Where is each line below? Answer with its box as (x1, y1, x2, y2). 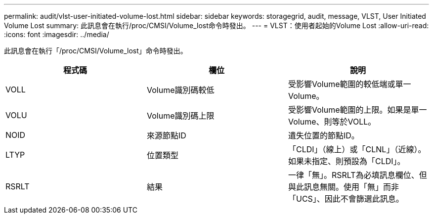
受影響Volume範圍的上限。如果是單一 (288, 105, 427, 115)
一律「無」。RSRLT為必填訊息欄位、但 (288, 170, 427, 180)
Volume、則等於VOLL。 (288, 117, 376, 127)
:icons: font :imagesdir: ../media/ (4, 30, 109, 39)
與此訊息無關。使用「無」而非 (288, 182, 399, 192)
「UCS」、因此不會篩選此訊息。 (288, 194, 404, 204)
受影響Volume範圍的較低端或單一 (288, 79, 411, 89)
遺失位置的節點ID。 (288, 131, 359, 140)
